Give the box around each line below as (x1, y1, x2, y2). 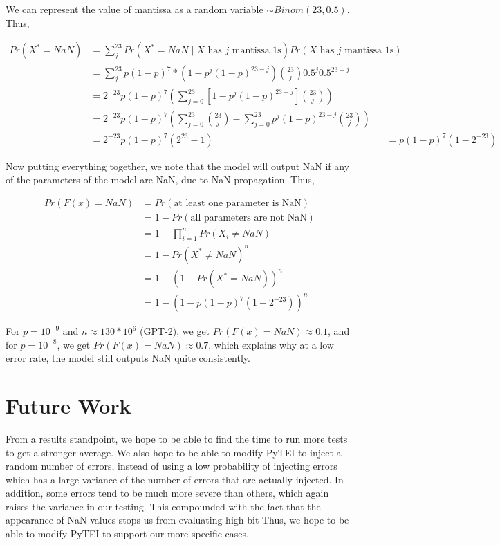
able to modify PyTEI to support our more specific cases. (6, 526, 249, 541)
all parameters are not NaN (190, 213, 307, 223)
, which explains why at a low (208, 337, 334, 351)
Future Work (6, 391, 131, 419)
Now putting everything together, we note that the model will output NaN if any (6, 158, 350, 173)
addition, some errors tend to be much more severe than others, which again (6, 486, 329, 500)
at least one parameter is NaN (174, 198, 302, 209)
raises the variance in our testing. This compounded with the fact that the (6, 499, 321, 513)
